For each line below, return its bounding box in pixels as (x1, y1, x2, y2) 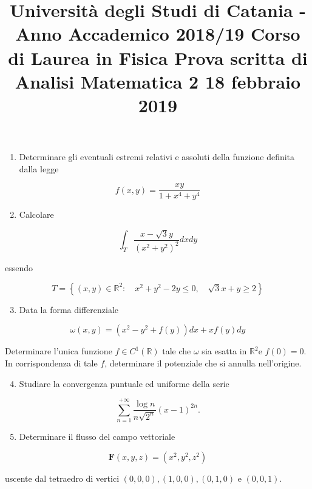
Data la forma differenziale (19, 303, 119, 315)
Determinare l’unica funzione (5, 345, 112, 357)
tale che (162, 345, 191, 357)
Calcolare (19, 208, 54, 221)
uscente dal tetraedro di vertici (5, 471, 120, 484)
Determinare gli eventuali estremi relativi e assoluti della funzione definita (19, 150, 295, 163)
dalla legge (19, 162, 59, 175)
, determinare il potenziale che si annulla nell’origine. (104, 356, 302, 369)
